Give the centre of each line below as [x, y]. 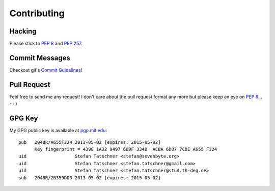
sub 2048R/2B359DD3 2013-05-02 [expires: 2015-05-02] [90, 178]
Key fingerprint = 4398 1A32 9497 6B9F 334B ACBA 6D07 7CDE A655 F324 [126, 149]
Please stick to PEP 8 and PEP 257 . [46, 44]
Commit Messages [40, 58]
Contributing [37, 13]
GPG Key [24, 119]
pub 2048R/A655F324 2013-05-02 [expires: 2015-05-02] [90, 142]
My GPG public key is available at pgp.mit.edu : [58, 131]
